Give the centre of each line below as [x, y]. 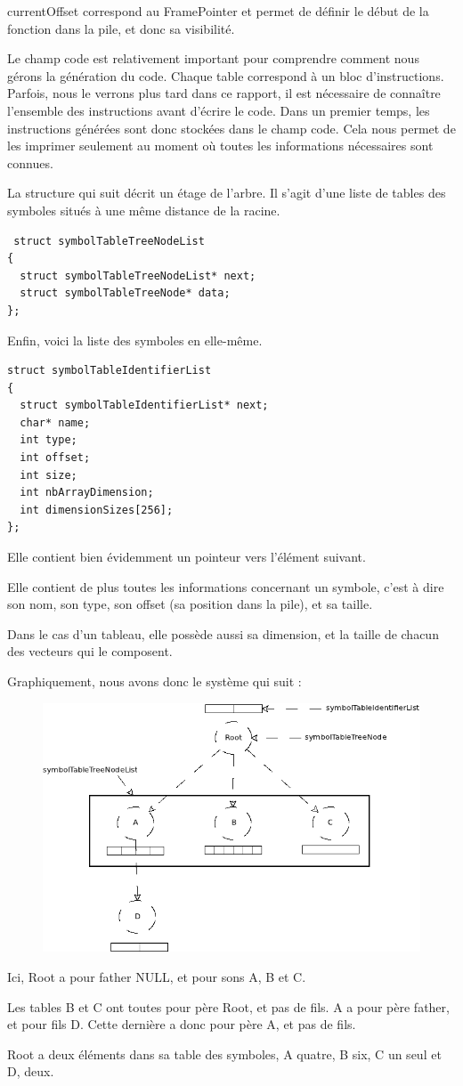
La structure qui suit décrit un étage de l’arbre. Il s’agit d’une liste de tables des [227, 193]
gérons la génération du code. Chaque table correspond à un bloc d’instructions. [226, 75]
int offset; [55, 458]
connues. [30, 162]
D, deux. [31, 1071]
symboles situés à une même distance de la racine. [144, 210]
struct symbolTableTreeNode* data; [125, 293]
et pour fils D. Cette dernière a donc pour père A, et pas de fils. [182, 1024]
